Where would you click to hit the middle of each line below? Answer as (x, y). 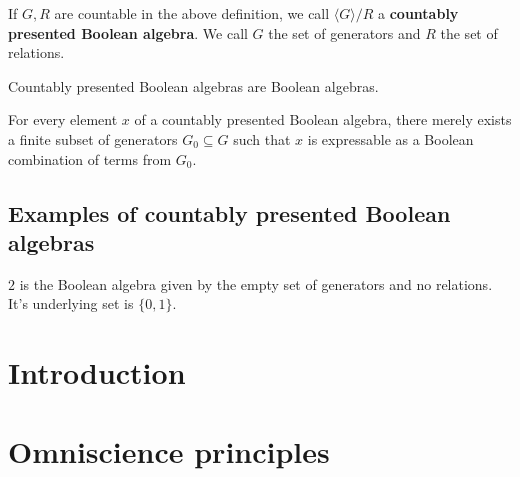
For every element (63, 119)
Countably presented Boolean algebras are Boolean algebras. (193, 85)
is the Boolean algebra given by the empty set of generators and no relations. (256, 283)
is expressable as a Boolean (390, 138)
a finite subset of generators (93, 138)
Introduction (97, 372)
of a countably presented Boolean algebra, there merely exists (323, 119)
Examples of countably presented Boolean (229, 212)
